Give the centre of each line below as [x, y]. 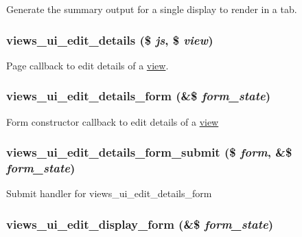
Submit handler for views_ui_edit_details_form [109, 193]
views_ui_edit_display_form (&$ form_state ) [140, 224]
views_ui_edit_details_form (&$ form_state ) [139, 96]
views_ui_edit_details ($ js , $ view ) [110, 39]
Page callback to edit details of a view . [88, 65]
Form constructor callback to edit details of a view [113, 121]
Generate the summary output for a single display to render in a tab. [152, 9]
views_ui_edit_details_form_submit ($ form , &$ [149, 152]
